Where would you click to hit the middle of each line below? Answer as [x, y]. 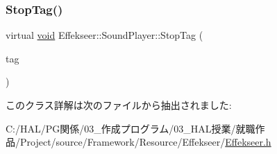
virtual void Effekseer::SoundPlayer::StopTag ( [104, 35]
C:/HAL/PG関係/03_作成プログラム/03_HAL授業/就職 [131, 128]
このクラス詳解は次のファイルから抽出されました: [119, 105]
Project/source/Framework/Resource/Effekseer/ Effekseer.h [145, 142]
